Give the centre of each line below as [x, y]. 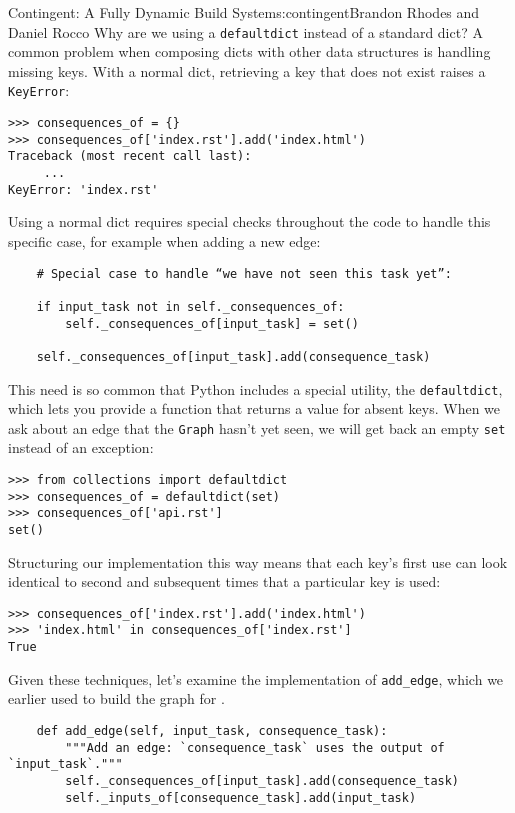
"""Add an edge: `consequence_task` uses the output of [255, 747]
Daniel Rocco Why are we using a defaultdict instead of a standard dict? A [245, 31]
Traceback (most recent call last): [130, 156]
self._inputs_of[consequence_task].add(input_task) [241, 797]
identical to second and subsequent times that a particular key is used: [224, 581]
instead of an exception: [81, 447]
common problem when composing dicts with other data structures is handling [249, 51]
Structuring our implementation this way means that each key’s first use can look [258, 561]
